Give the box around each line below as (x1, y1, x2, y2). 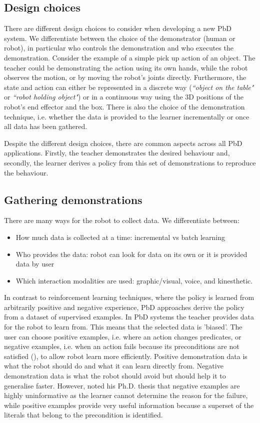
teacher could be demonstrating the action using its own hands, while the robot (4, 62, 248, 72)
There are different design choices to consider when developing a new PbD (4, 23, 231, 33)
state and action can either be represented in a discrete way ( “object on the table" (4, 81, 254, 92)
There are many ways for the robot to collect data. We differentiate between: (4, 215, 239, 225)
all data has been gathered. (4, 121, 87, 131)
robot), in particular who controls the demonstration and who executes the (4, 42, 233, 53)
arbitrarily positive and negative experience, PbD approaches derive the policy (4, 301, 244, 312)
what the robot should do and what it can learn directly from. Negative (4, 360, 223, 371)
